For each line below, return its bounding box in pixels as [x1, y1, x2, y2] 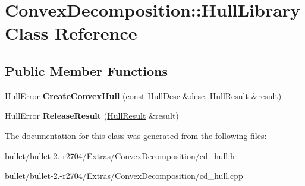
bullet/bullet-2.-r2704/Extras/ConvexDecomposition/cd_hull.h [5, 149, 235, 162]
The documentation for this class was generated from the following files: [5, 129, 267, 141]
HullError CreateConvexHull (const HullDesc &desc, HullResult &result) [5, 89, 282, 102]
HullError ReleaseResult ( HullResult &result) [5, 109, 179, 122]
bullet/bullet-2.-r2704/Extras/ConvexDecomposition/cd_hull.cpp [5, 169, 243, 182]
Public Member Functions [5, 61, 168, 80]
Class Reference [5, 21, 137, 45]
